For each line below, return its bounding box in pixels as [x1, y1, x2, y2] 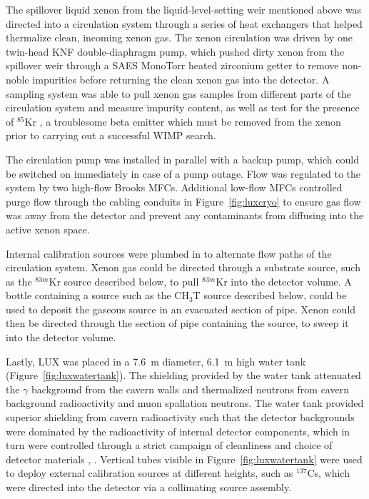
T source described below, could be [193, 288, 347, 303]
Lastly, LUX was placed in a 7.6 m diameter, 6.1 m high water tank [6, 353, 306, 368]
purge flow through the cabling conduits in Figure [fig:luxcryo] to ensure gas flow [6, 193, 361, 208]
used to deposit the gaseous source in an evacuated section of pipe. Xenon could [6, 301, 356, 316]
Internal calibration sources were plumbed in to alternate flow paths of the [6, 246, 332, 261]
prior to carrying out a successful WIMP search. [6, 128, 216, 143]
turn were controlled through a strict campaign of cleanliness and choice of [6, 438, 333, 453]
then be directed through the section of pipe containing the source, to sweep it [6, 316, 349, 331]
